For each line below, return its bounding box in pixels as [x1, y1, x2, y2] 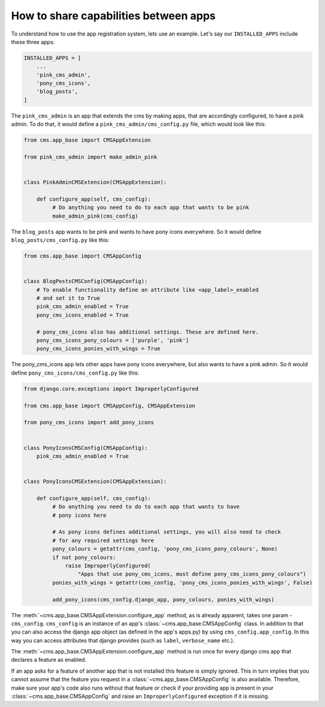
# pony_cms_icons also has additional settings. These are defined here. [36, 328, 259, 335]
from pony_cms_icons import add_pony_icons [23, 419, 155, 426]
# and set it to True [36, 295, 101, 302]
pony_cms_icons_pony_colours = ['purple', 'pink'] [36, 337, 189, 344]
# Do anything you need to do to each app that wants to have [52, 503, 240, 510]
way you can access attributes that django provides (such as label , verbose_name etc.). [11, 637, 235, 644]
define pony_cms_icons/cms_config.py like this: [11, 369, 140, 376]
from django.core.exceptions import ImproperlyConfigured [23, 385, 199, 392]
